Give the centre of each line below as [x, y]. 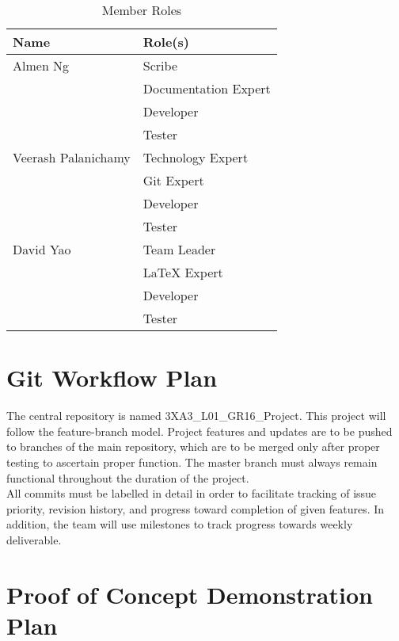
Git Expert [173, 180]
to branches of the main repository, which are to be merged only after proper [193, 446]
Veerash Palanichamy [72, 157]
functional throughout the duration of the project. [128, 477]
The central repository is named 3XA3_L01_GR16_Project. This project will [196, 416]
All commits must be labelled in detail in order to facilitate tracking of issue [192, 493]
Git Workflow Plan [112, 378]
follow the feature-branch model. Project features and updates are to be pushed [199, 431]
